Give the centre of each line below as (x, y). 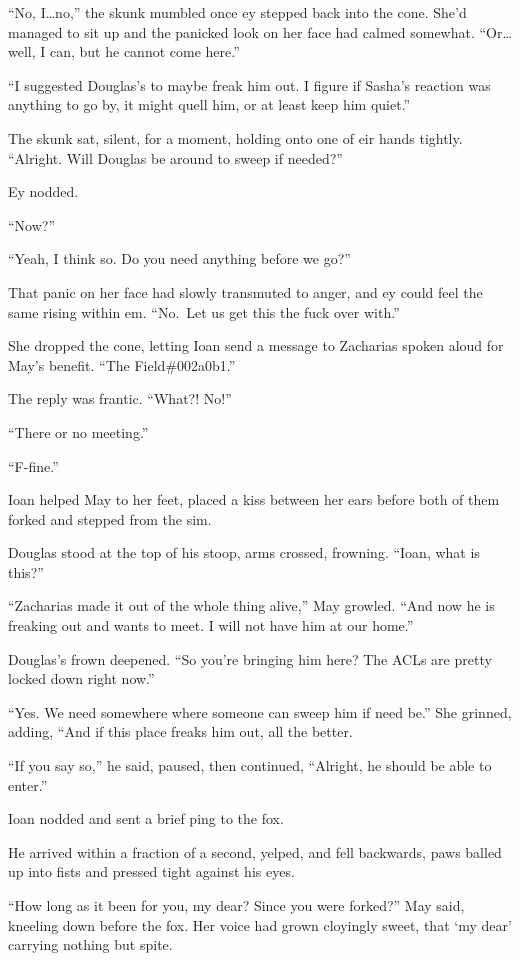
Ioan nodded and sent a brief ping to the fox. (146, 818)
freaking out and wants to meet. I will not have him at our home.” (211, 625)
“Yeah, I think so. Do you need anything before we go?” (179, 258)
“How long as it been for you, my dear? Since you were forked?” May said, (236, 905)
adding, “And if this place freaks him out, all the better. (180, 731)
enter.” (28, 784)
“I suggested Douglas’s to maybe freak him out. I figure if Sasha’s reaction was (249, 84)
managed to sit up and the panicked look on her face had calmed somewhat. (241, 31)
